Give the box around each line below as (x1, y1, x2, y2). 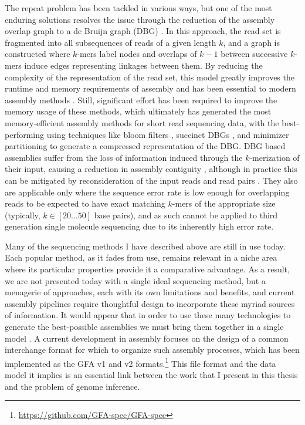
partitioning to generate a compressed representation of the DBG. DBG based (5, 140, 286, 152)
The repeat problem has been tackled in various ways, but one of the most (5, 2, 272, 14)
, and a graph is (223, 36, 280, 48)
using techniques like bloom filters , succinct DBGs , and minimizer (46, 128, 289, 140)
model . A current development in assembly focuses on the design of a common (5, 332, 289, 344)
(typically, (5, 208, 40, 221)
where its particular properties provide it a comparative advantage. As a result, (5, 263, 290, 275)
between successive (221, 48, 288, 60)
